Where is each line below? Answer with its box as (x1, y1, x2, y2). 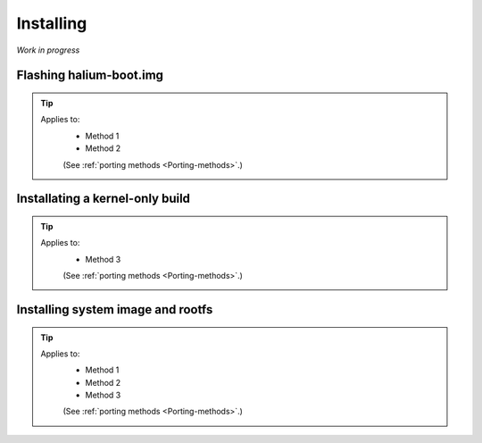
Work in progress (16, 45, 80, 55)
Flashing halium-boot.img (16, 68, 164, 83)
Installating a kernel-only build (16, 191, 191, 206)
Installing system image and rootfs (16, 302, 213, 317)
